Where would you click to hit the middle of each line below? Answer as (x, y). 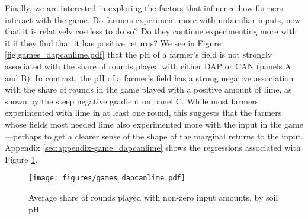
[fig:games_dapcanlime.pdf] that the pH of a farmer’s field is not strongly (139, 54)
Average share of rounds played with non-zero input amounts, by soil (153, 197)
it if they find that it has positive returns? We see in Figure (113, 42)
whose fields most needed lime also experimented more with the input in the (143, 124)
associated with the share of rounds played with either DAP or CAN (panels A (148, 66)
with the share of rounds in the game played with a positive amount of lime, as (148, 89)
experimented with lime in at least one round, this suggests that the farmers (143, 112)
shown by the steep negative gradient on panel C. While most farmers (132, 101)
